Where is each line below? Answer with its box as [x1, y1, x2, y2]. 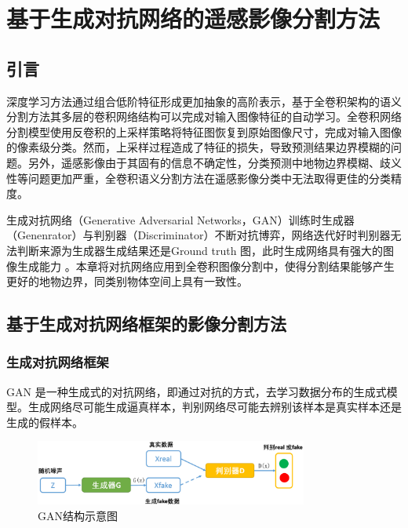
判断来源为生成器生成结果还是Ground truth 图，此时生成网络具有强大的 [16, 242, 384, 258]
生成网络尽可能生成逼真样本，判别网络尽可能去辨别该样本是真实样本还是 [27, 399, 402, 415]
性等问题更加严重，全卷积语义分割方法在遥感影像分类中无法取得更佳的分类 [6, 169, 391, 186]
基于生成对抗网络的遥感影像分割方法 [6, 2, 381, 35]
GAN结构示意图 [38, 507, 118, 523]
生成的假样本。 [6, 413, 83, 430]
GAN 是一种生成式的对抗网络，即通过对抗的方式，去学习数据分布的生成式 [6, 383, 387, 399]
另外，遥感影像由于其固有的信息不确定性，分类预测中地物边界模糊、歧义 [27, 154, 402, 170]
